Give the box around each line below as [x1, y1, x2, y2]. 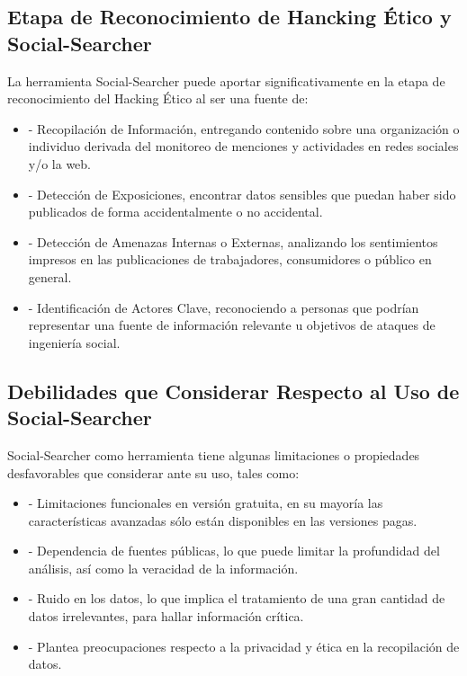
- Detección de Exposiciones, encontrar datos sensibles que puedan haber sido [28, 184, 456, 203]
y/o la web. [28, 154, 92, 173]
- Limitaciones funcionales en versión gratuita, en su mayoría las [28, 494, 383, 512]
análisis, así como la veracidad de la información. [28, 558, 299, 577]
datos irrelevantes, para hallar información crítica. [28, 607, 304, 626]
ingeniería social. [28, 333, 121, 351]
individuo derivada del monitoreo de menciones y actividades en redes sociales [28, 137, 459, 156]
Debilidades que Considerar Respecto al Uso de [7, 377, 460, 405]
